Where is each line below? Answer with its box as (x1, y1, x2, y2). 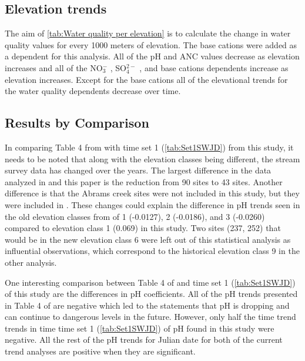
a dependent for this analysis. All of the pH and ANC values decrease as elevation (5, 50, 300, 62)
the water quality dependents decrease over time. (5, 85, 181, 97)
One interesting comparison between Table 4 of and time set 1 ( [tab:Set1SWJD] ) (5, 276, 296, 288)
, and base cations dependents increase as (139, 61, 289, 73)
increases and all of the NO (5, 61, 103, 73)
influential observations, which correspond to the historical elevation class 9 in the (5, 245, 300, 257)
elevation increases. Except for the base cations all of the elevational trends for (5, 73, 288, 85)
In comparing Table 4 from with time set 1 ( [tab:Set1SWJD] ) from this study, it (5, 141, 294, 153)
